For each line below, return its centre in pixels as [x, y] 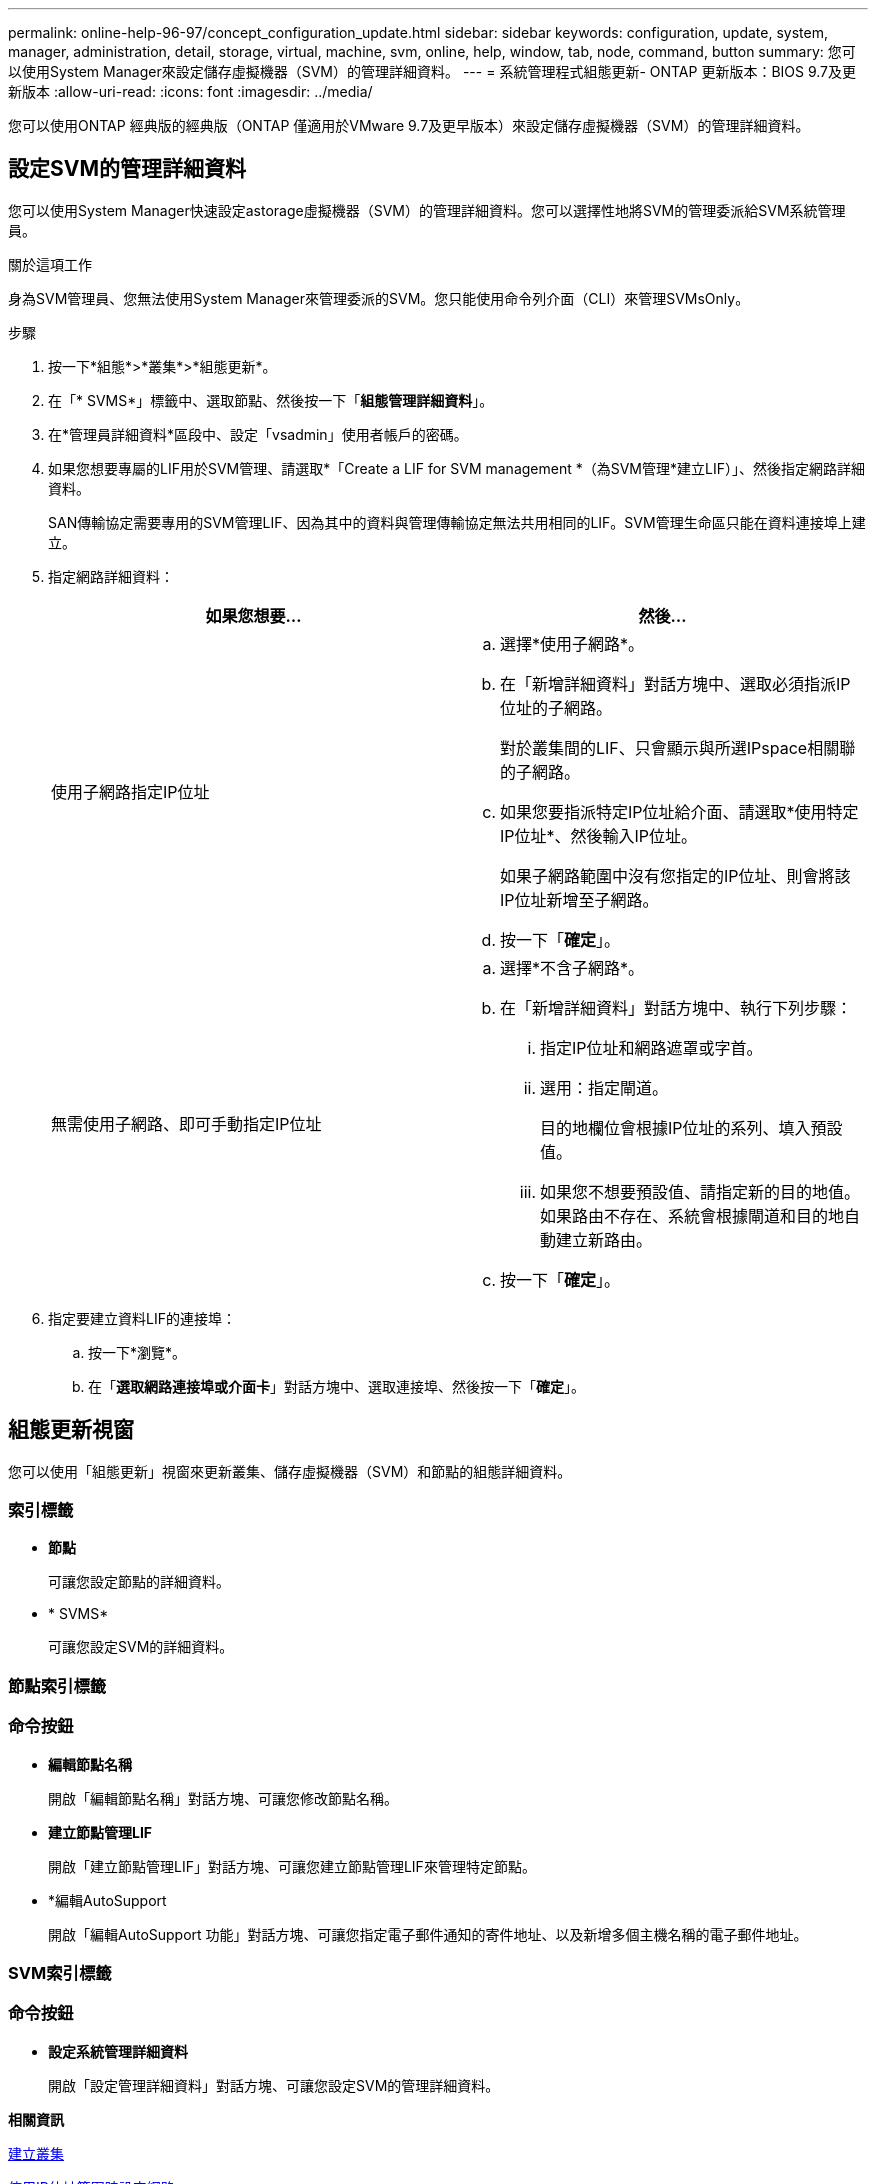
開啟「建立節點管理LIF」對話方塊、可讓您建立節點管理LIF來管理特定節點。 [292, 1866]
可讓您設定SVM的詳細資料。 [141, 1647]
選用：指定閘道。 [604, 1087]
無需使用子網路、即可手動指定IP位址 [186, 1123]
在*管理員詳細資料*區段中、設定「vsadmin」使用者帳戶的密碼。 [258, 434]
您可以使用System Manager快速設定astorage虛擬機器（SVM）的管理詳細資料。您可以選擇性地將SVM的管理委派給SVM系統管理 [427, 210]
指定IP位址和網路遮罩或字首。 [651, 1047]
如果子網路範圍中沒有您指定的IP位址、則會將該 [675, 875]
